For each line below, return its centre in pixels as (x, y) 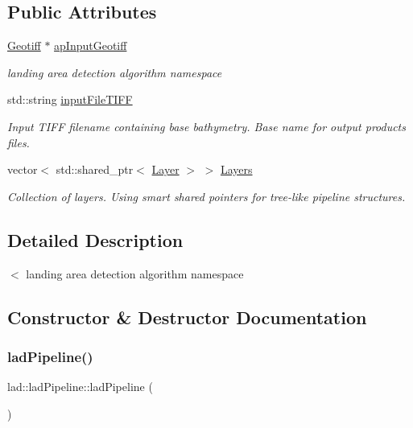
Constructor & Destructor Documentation (187, 317)
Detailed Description (95, 239)
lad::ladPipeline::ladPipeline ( (80, 387)
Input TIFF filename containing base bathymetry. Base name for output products (206, 126)
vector (23, 169)
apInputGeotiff (91, 45)
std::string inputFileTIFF (70, 99)
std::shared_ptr (95, 169)
